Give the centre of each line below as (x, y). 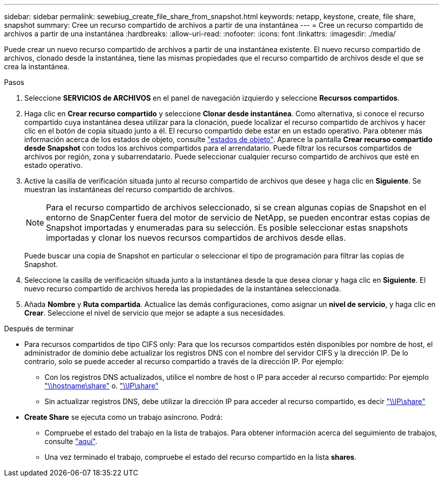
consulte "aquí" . (71, 441)
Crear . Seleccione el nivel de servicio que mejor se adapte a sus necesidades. (155, 313)
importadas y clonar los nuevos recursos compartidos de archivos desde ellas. (196, 238)
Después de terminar (39, 329)
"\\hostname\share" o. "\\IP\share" (102, 386)
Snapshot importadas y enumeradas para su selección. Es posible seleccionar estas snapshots (227, 228)
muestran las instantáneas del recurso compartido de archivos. (129, 189)
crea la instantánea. (37, 67)
